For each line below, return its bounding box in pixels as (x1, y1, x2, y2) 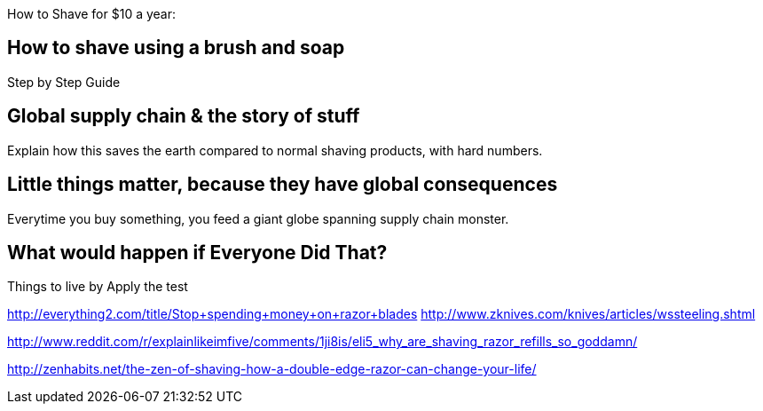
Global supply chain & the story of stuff (7, 105, 360, 128)
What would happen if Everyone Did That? (7, 241, 388, 264)
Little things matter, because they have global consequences (7, 173, 558, 196)
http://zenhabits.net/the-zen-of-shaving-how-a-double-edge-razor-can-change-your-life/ (7, 361, 537, 377)
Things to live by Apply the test (7, 279, 188, 295)
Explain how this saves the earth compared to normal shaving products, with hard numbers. (7, 142, 543, 158)
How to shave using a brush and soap (7, 36, 345, 59)
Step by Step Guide (7, 74, 121, 90)
